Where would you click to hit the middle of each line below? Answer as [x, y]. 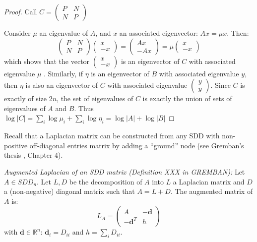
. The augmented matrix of [212, 191]
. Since [221, 85]
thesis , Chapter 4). [33, 155]
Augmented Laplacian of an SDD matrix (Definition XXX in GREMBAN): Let [125, 171]
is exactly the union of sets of [187, 98]
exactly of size [26, 98]
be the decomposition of [106, 181]
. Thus [84, 108]
